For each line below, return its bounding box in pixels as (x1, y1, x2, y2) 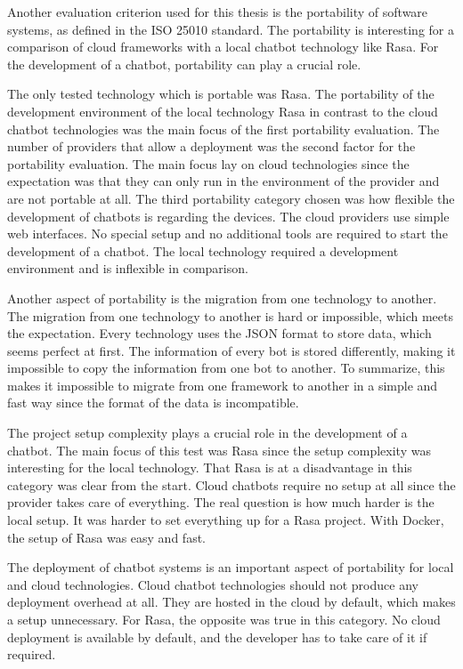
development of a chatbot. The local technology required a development (7, 241, 399, 260)
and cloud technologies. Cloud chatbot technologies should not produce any (7, 575, 418, 593)
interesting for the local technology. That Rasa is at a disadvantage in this (7, 458, 412, 477)
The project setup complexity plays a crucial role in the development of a (7, 423, 408, 442)
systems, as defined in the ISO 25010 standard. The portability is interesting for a (7, 20, 454, 38)
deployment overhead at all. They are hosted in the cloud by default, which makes (7, 592, 456, 611)
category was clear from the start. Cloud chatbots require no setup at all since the (7, 475, 456, 494)
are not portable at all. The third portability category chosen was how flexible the (7, 189, 455, 207)
